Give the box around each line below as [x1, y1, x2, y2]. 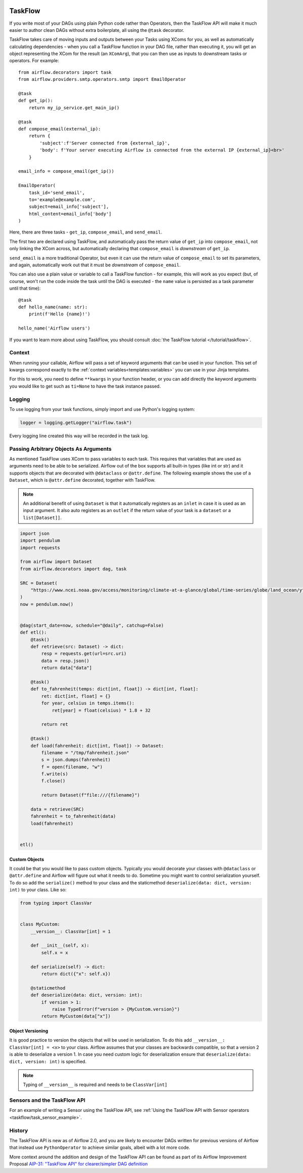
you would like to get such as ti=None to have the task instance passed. [9, 383, 161, 389]
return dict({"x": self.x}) [41, 971, 111, 977]
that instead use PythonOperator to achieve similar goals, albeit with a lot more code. [9, 1145, 190, 1151]
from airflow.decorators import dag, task [20, 566, 127, 572]
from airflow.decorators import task [18, 69, 112, 75]
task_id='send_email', [28, 190, 85, 196]
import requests [20, 545, 61, 550]
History [9, 1127, 28, 1134]
